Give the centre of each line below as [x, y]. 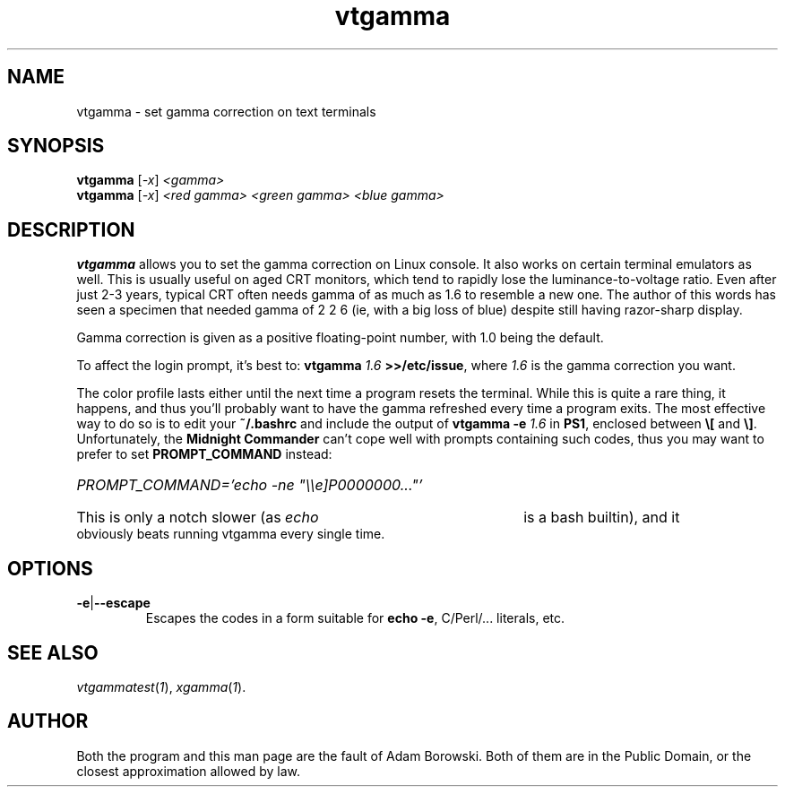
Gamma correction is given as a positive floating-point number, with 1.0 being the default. [340, 338]
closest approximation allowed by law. [188, 771]
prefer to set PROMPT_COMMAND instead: [204, 454]
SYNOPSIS [56, 146]
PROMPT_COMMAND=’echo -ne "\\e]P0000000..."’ [250, 485]
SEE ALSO [53, 652]
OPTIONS [50, 568]
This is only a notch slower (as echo [198, 518]
